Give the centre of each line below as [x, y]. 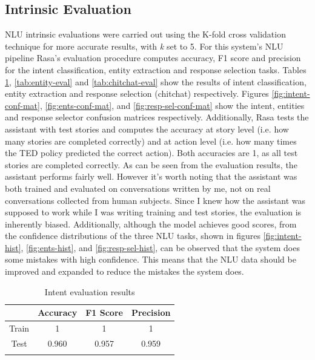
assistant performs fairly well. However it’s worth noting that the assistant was [151, 176]
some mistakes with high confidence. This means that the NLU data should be [151, 259]
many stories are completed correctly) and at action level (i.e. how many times [151, 141]
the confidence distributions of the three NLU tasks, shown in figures [133, 236]
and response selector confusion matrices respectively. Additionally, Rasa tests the [157, 117]
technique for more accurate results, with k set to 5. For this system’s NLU [144, 46]
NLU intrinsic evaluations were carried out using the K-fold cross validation [145, 34]
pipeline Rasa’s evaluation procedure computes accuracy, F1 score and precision [153, 58]
